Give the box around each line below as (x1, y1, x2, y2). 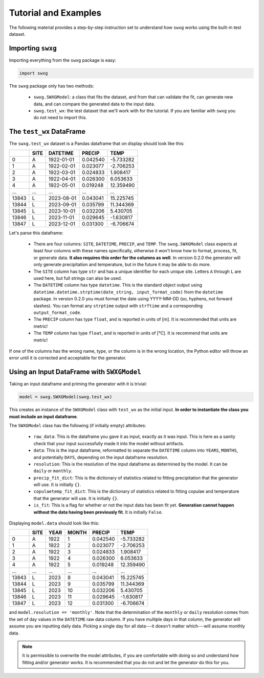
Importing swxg (9, 44, 57, 52)
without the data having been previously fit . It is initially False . (33, 509, 163, 515)
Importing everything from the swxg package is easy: (9, 57, 116, 63)
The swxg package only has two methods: (9, 83, 94, 89)
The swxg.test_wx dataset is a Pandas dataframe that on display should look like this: (9, 141, 185, 146)
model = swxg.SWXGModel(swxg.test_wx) (19, 394, 112, 400)
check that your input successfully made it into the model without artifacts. (33, 440, 184, 446)
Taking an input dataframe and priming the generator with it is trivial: (9, 381, 147, 387)
